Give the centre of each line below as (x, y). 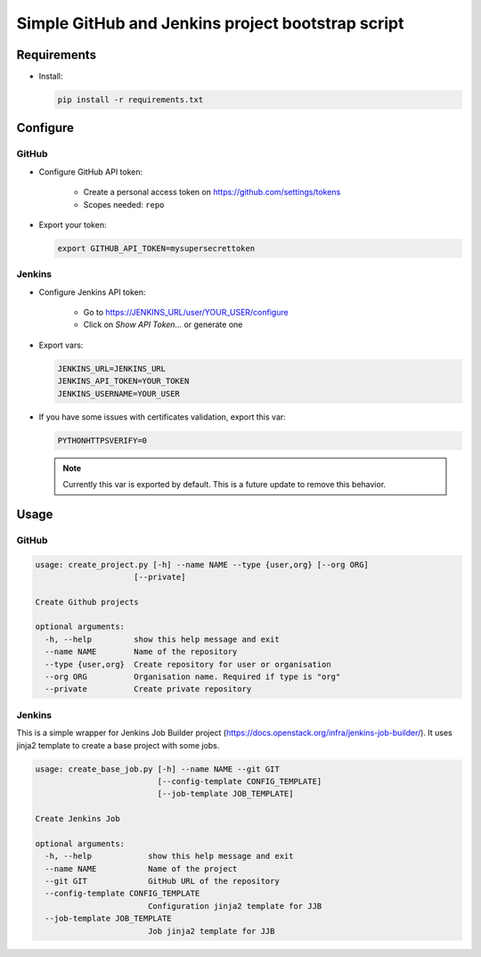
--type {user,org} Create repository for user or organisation (188, 664)
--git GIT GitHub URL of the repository (162, 881)
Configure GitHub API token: (91, 172)
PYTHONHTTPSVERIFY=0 (102, 440)
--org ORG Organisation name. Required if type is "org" (193, 677)
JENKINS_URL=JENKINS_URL (112, 368)
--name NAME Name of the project (141, 868)
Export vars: (61, 345)
